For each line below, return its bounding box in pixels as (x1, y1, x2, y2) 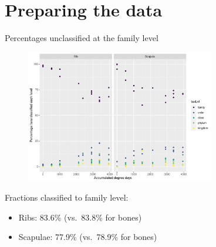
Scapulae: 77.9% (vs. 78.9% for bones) (18, 231, 157, 243)
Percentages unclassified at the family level (5, 32, 158, 44)
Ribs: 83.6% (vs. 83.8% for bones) (18, 211, 142, 223)
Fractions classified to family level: (5, 191, 129, 204)
